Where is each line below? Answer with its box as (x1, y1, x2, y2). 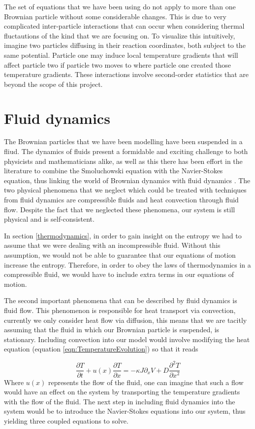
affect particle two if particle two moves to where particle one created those (4, 59, 231, 70)
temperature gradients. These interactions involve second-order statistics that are (4, 69, 249, 79)
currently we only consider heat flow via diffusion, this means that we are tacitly (4, 314, 247, 325)
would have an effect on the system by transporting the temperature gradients (4, 387, 240, 397)
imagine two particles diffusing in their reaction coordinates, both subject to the (4, 40, 246, 50)
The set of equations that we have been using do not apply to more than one (4, 1, 236, 11)
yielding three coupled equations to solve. (4, 415, 128, 426)
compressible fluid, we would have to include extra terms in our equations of (4, 269, 234, 279)
